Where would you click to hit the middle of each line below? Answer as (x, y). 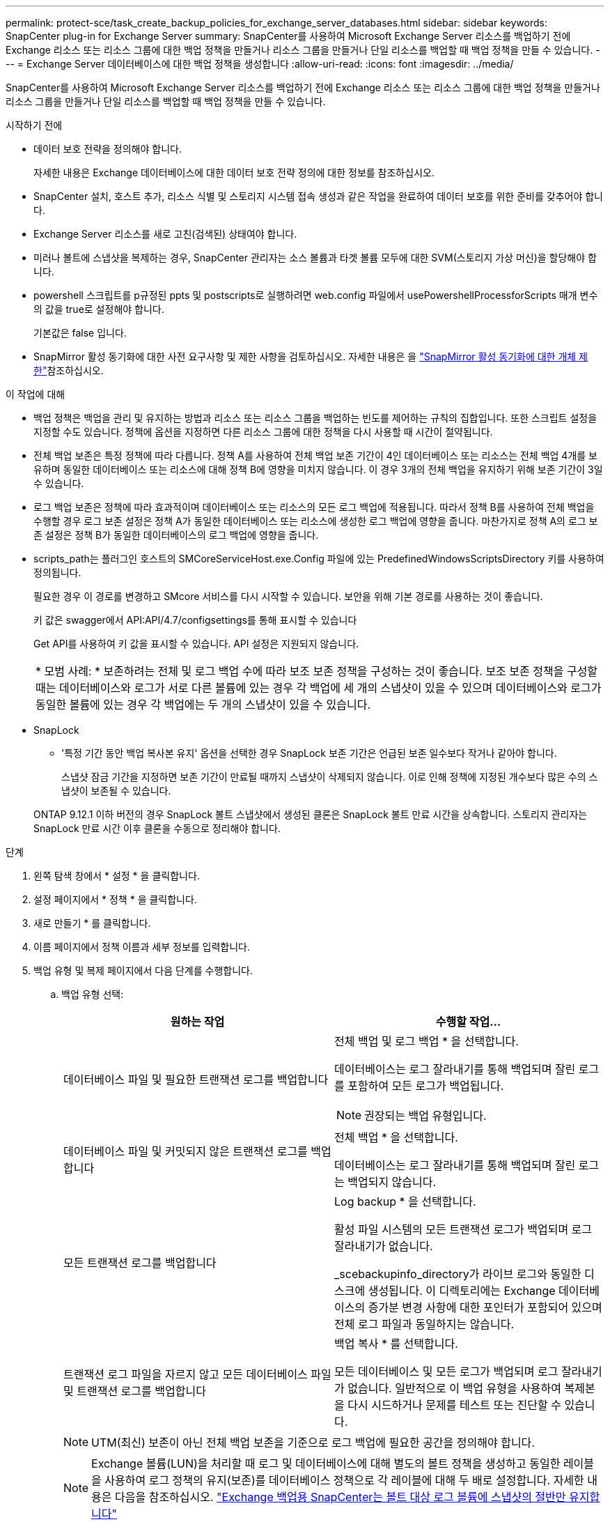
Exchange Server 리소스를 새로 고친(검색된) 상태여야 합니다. (165, 234)
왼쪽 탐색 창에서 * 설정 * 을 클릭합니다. (117, 876)
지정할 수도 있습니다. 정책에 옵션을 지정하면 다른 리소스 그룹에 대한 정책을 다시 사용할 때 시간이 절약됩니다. (263, 432)
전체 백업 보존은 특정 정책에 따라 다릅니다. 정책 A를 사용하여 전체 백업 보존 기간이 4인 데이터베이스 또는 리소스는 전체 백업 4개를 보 (315, 455)
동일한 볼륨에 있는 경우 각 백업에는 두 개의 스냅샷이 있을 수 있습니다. (203, 705)
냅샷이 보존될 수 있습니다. (116, 791)
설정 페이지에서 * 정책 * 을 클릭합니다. (115, 899)
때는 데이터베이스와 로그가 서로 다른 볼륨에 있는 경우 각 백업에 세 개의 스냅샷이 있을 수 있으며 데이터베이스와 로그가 (319, 688)
